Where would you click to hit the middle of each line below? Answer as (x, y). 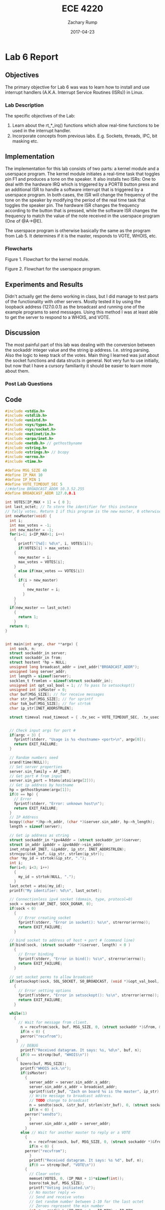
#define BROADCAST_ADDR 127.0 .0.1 (41, 493)
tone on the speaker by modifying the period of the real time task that (75, 200)
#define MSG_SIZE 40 (26, 470)
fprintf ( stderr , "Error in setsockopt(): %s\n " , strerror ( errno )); (89, 995)
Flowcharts (19, 248)
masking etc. (25, 141)
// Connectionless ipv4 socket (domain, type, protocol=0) (71, 899)
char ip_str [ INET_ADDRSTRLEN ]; (41, 708)
